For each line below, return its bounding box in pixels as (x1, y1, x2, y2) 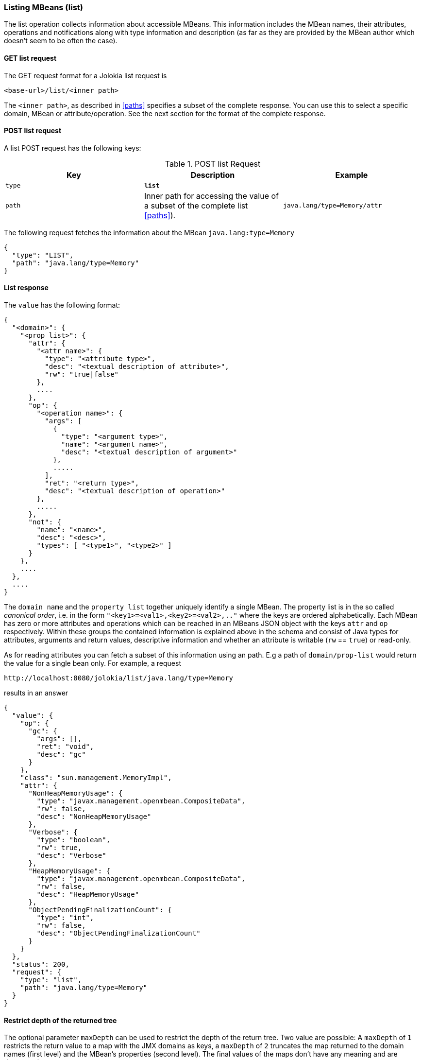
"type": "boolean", (36, 836, 111, 844)
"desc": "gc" (36, 750, 86, 759)
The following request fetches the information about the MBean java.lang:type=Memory (4, 228, 295, 237)
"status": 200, (12, 960, 69, 969)
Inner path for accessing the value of (144, 191, 279, 201)
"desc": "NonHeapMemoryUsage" (36, 813, 152, 821)
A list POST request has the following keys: (4, 143, 141, 152)
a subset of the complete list (144, 200, 248, 210)
